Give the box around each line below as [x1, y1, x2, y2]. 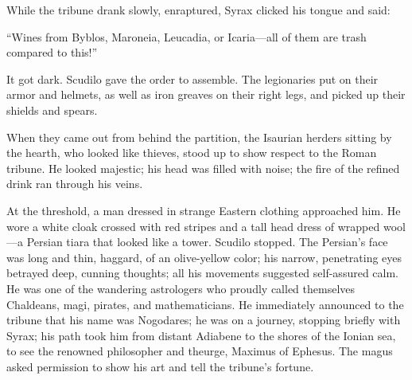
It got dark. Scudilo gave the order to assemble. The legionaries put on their [6, 70, 379, 87]
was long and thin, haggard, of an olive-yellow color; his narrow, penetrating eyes [6, 249, 402, 265]
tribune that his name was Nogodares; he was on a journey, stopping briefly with [6, 311, 401, 328]
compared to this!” [6, 44, 98, 61]
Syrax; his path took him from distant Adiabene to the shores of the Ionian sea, [6, 327, 396, 343]
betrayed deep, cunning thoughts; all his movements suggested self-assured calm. [6, 264, 398, 281]
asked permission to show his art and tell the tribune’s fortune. [6, 358, 314, 374]
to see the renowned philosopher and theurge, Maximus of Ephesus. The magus [6, 343, 393, 359]
